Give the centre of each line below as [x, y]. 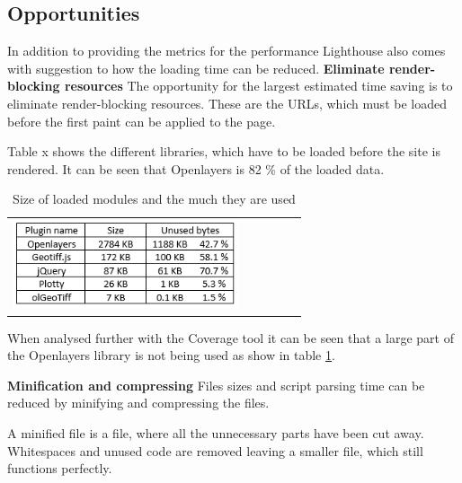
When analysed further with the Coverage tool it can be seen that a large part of [231, 337]
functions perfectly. [60, 468]
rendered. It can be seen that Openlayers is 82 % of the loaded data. [196, 168]
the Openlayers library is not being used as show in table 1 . [171, 355]
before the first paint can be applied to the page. [142, 121]
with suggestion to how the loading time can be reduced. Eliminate [196, 68]
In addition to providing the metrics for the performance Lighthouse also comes [227, 51]
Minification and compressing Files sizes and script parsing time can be [216, 385]
